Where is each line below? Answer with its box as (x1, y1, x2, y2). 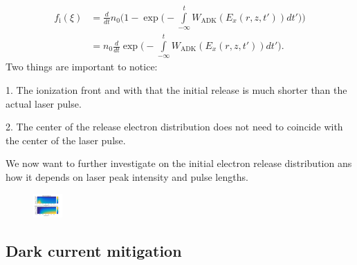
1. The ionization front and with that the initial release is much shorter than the (6, 83, 347, 97)
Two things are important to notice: (6, 59, 158, 74)
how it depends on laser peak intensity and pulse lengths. (6, 170, 248, 184)
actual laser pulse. (6, 96, 82, 110)
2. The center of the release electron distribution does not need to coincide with (6, 119, 343, 134)
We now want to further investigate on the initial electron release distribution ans (6, 156, 352, 170)
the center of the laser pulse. (6, 132, 126, 147)
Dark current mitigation (6, 239, 182, 261)
